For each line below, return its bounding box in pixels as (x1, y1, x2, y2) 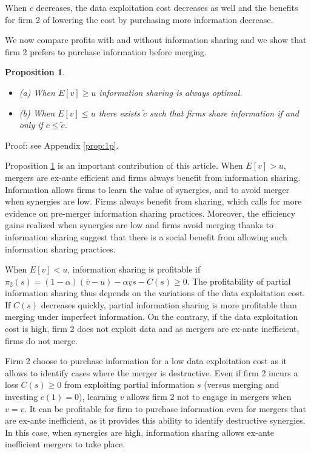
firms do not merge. (5, 334, 78, 347)
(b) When (19, 106, 55, 119)
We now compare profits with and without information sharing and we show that (5, 33, 307, 46)
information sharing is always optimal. (99, 86, 242, 98)
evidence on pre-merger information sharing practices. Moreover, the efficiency (5, 206, 296, 219)
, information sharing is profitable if (67, 263, 201, 276)
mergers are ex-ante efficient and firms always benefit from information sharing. (5, 171, 301, 183)
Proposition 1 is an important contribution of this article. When (5, 159, 243, 172)
